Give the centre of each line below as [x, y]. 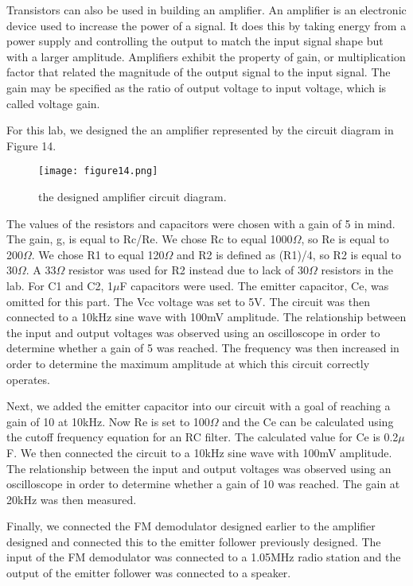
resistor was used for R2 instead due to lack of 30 [189, 270]
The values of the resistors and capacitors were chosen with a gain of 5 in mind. [201, 223]
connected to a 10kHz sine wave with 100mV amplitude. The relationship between [206, 317]
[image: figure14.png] [98, 171]
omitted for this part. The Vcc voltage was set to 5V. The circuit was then [188, 301]
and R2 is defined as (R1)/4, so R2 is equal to [289, 254]
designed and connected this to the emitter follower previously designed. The [194, 541]
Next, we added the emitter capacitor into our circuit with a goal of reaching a [199, 406]
